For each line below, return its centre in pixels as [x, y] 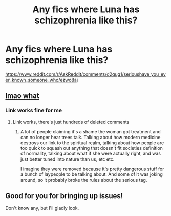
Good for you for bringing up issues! [64, 196]
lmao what [22, 96]
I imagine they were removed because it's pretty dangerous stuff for [92, 169]
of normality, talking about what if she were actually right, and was [91, 153]
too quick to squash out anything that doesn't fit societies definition [91, 148]
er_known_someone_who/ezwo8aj [42, 80]
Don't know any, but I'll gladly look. [42, 208]
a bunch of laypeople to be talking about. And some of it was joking [91, 174]
